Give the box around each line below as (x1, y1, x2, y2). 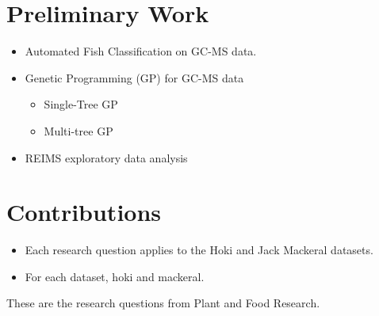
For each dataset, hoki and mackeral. (25, 268, 205, 284)
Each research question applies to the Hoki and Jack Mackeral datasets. (25, 242, 373, 258)
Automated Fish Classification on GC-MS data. (25, 43, 257, 59)
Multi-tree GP (44, 122, 113, 139)
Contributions (6, 196, 162, 228)
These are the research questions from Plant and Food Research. (6, 295, 320, 311)
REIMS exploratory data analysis (25, 149, 188, 166)
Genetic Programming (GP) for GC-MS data (25, 69, 244, 86)
